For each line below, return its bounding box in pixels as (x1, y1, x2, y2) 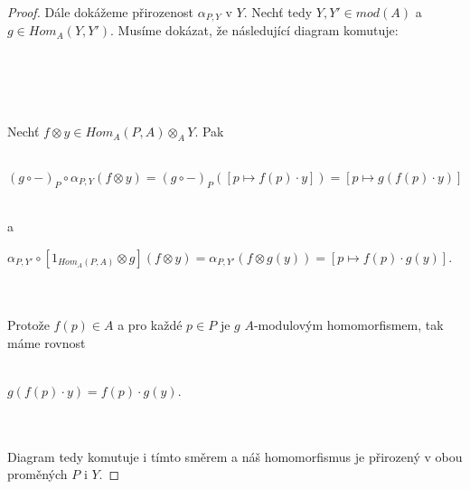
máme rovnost (7, 333, 86, 352)
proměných (7, 465, 68, 484)
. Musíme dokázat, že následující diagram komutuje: (110, 21, 399, 40)
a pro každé (117, 315, 183, 334)
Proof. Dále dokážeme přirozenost (7, 3, 193, 21)
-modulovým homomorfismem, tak (253, 315, 444, 334)
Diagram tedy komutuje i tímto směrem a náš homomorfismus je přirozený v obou (7, 447, 463, 465)
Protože (7, 315, 50, 334)
